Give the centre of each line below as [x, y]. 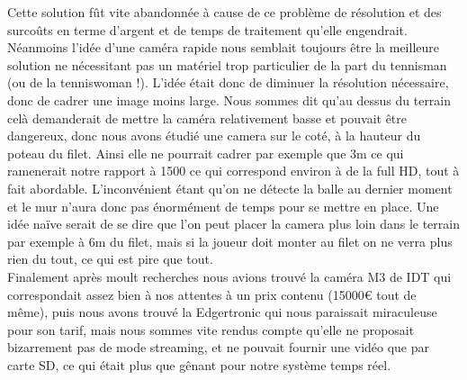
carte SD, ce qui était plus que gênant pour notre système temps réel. [199, 364]
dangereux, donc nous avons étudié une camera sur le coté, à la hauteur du [214, 136]
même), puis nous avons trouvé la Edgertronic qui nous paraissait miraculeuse [222, 312]
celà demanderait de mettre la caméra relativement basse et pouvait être [207, 118]
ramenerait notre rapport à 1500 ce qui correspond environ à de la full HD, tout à [233, 171]
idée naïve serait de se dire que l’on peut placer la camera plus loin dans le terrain [233, 224]
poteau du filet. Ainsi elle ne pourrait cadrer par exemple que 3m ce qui [206, 153]
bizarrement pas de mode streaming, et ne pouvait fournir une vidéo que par [219, 347]
